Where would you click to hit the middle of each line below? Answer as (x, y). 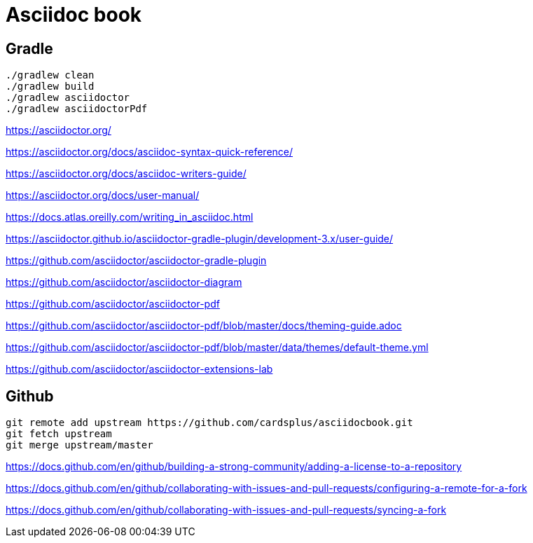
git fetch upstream (59, 434)
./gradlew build (50, 87)
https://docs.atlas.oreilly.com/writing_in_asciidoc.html (130, 217)
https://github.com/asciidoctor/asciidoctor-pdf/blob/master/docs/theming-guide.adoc (204, 326)
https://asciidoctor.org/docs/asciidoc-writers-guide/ (126, 174)
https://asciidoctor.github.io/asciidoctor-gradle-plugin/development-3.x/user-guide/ (200, 239)
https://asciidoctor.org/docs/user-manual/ (103, 195)
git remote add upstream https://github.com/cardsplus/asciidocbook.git (209, 423)
